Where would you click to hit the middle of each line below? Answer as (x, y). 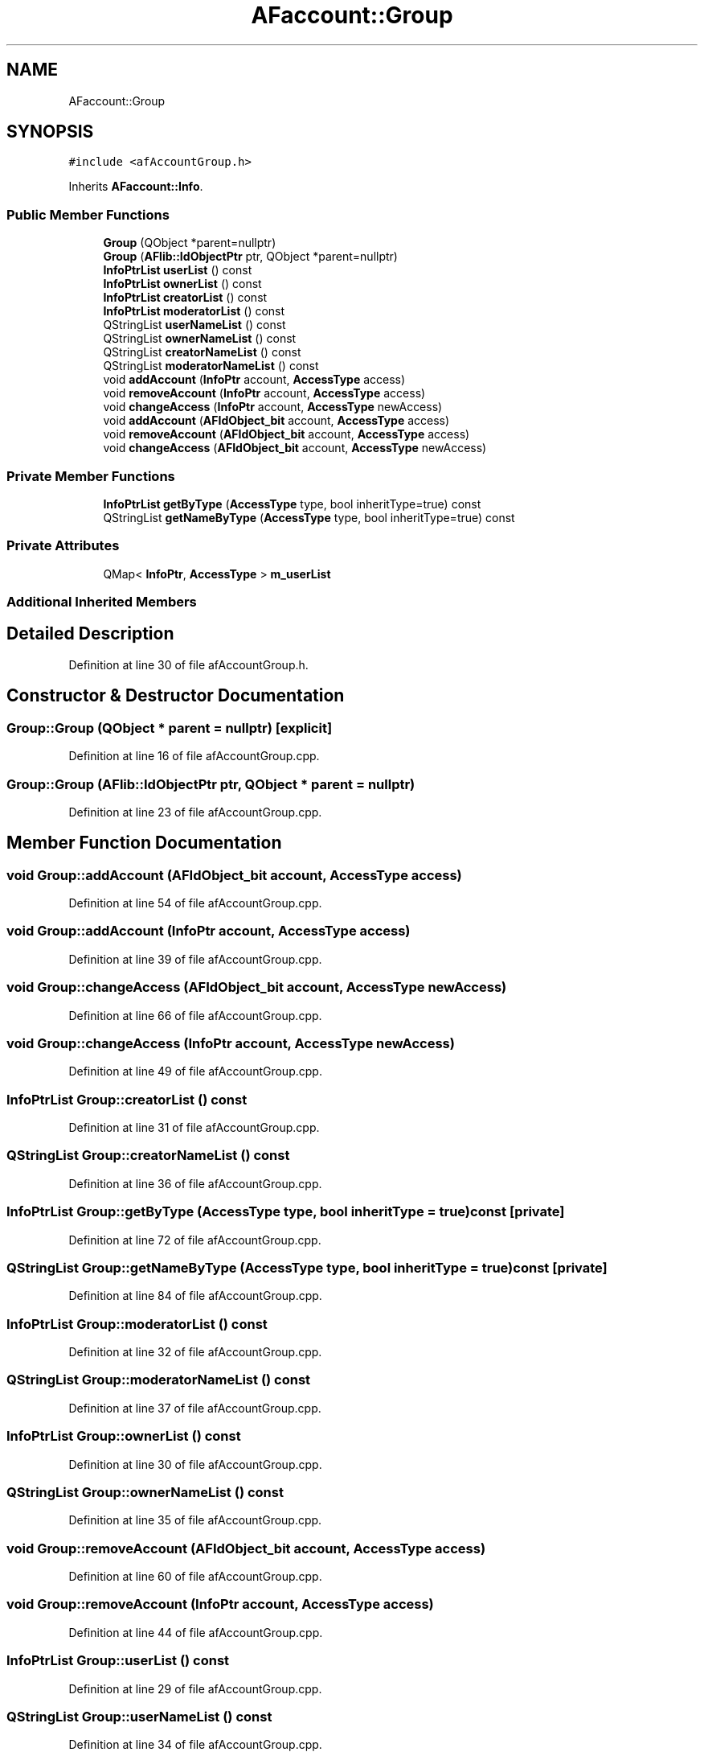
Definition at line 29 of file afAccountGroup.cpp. (195, 1688)
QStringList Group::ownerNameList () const (145, 1492)
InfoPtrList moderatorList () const (194, 311)
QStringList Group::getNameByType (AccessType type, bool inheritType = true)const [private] (307, 1267)
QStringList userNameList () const (194, 325)
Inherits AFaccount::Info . (136, 187)
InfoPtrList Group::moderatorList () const (137, 1324)
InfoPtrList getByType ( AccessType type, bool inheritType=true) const (292, 504)
